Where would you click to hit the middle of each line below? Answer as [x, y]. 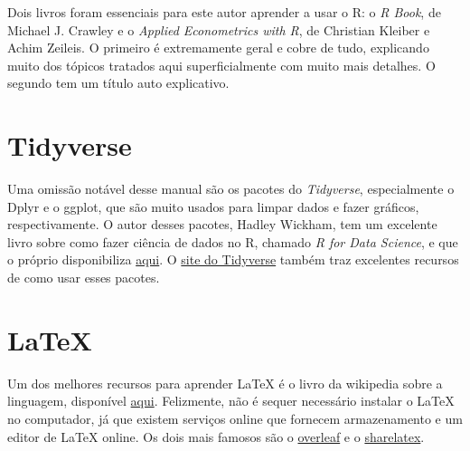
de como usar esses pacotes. [84, 278]
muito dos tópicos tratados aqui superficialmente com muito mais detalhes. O [221, 65]
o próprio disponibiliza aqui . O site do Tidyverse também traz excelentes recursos [233, 259]
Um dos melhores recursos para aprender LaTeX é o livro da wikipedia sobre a [225, 383]
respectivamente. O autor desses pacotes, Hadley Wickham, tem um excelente [222, 224]
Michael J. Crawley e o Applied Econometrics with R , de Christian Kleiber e [219, 29]
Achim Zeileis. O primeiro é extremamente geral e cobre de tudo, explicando [218, 48]
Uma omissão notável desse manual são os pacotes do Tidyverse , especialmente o [231, 189]
